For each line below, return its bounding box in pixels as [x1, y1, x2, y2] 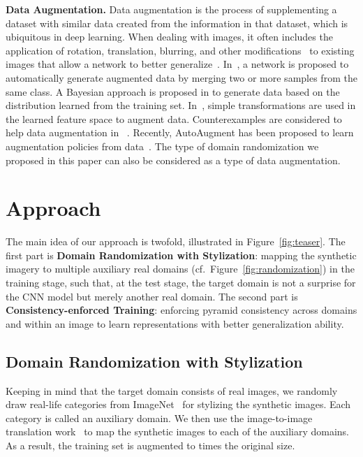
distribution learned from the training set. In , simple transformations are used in [6, 98, 356, 113]
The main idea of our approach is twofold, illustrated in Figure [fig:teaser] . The [6, 234, 346, 249]
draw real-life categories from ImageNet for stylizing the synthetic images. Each [6, 397, 351, 412]
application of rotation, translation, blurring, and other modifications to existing [6, 43, 355, 57]
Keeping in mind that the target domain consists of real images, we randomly [6, 383, 338, 398]
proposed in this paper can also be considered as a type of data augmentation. [6, 152, 341, 167]
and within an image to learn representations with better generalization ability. [6, 316, 344, 331]
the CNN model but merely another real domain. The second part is [6, 289, 298, 303]
